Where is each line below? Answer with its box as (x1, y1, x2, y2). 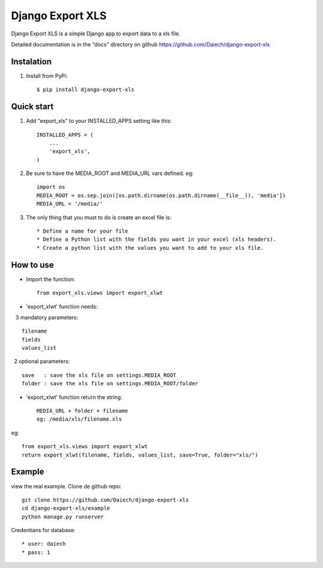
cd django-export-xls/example (22, 505, 111, 512)
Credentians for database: (11, 527, 76, 534)
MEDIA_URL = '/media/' (36, 201, 103, 207)
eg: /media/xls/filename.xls (36, 416, 122, 422)
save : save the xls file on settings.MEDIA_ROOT (22, 371, 176, 379)
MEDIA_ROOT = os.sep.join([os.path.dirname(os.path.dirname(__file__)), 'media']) (36, 192, 286, 199)
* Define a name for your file (36, 228, 129, 235)
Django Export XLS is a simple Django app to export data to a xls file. (11, 30, 181, 37)
